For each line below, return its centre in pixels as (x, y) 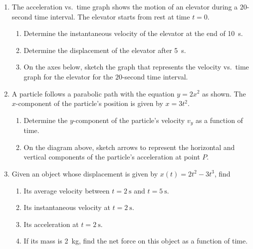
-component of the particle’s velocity (129, 120)
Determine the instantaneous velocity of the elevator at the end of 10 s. (133, 33)
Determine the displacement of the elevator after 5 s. (105, 50)
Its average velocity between (67, 190)
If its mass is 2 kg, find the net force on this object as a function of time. (136, 241)
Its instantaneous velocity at (67, 207)
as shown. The (224, 93)
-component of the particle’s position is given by (89, 103)
